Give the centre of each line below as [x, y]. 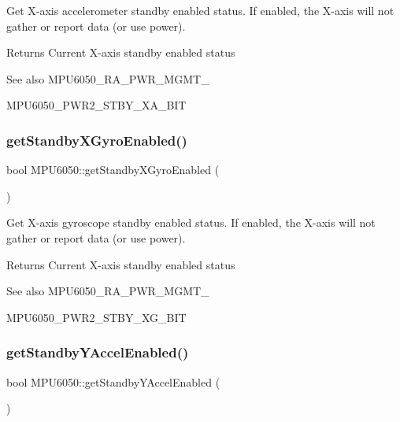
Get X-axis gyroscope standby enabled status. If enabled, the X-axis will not [191, 222]
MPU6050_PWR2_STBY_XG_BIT [96, 317]
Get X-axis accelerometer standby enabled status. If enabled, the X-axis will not [200, 10]
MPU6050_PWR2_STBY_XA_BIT [96, 105]
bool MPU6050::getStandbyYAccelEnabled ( [113, 381]
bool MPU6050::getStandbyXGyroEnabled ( [113, 170]
